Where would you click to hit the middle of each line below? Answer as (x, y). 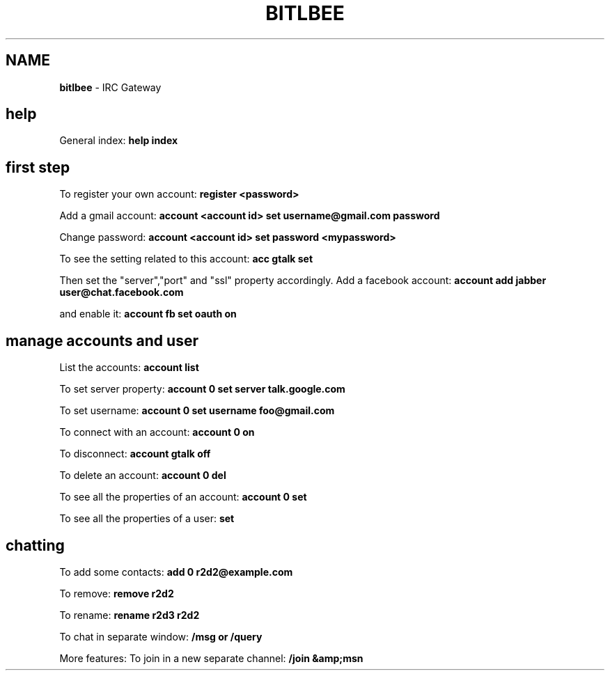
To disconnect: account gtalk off (135, 454)
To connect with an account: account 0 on (157, 432)
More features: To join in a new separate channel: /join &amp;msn (211, 658)
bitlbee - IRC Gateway (110, 87)
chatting (35, 545)
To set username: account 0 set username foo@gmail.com (197, 411)
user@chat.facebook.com (122, 292)
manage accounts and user (102, 340)
